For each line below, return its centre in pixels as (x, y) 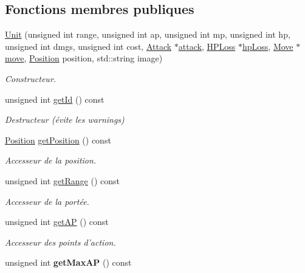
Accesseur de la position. (51, 160)
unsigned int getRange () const (62, 180)
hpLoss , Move (268, 46)
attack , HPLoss (207, 46)
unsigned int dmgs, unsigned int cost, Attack (88, 46)
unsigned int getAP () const (57, 222)
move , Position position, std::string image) (84, 58)
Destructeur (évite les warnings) (65, 119)
